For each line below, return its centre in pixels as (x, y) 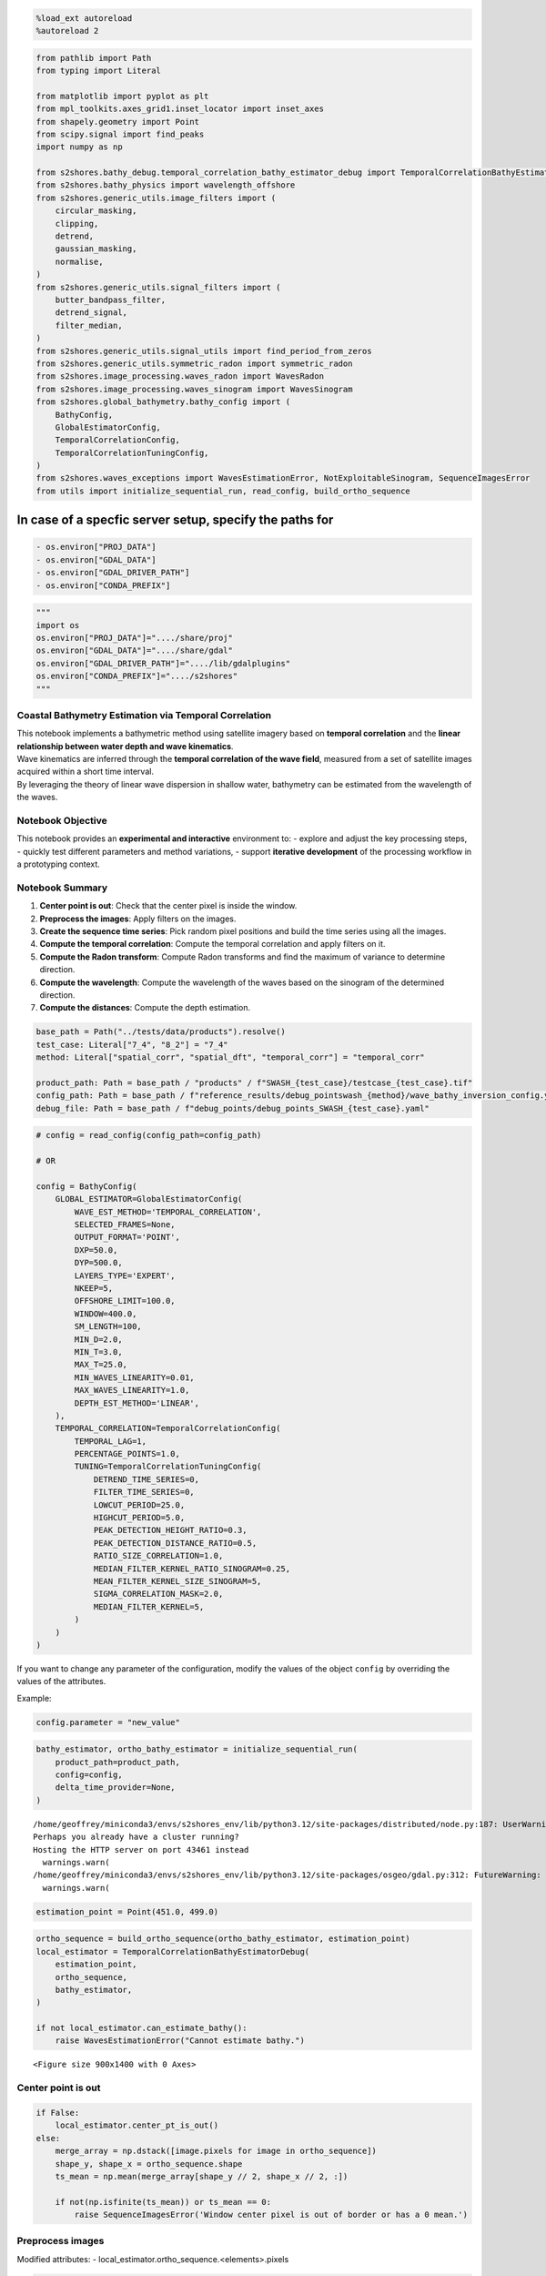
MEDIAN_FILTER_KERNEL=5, (149, 1606)
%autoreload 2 (67, 30)
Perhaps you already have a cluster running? (136, 1837)
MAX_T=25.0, (101, 1365)
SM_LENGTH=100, (108, 1326)
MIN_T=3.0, (98, 1351)
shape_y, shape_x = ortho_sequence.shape (149, 2164)
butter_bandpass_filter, (111, 300)
